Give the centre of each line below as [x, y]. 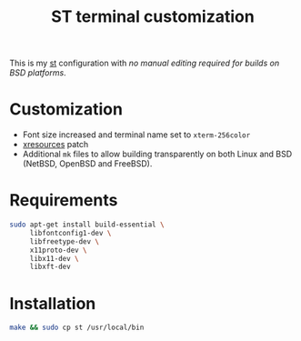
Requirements [64, 201]
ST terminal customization [153, 17]
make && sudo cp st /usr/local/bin [77, 328]
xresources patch [55, 145]
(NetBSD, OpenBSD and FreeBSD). [87, 164]
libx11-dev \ [54, 258]
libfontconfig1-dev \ [70, 233]
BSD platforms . [38, 73]
